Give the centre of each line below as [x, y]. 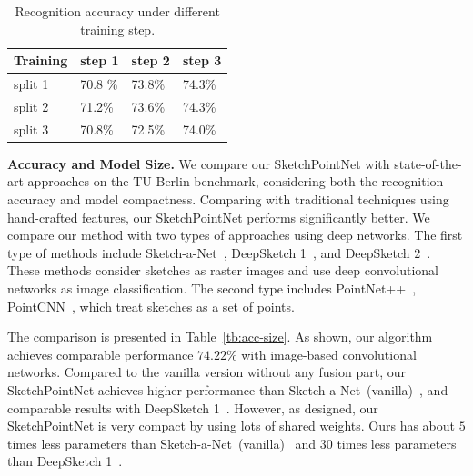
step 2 [151, 60]
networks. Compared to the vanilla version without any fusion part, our [206, 372]
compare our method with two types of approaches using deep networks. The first [235, 235]
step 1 [100, 60]
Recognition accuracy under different [117, 11]
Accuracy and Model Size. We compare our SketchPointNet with [199, 163]
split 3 [31, 129]
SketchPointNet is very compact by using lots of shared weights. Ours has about [231, 426]
